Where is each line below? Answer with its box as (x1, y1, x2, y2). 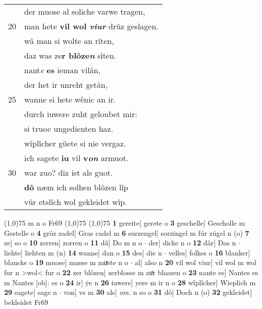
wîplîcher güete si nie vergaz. (24, 137, 126, 149)
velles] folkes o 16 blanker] (168, 247, 250, 257)
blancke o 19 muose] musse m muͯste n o (4, 257, 128, 268)
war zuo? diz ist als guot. (24, 167, 113, 178)
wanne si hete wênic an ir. (24, 93, 116, 105)
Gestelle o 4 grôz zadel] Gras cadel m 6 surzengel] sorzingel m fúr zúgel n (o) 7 (4, 227, 249, 238)
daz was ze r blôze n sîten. (24, 49, 117, 61)
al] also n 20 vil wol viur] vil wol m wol (135, 257, 257, 268)
